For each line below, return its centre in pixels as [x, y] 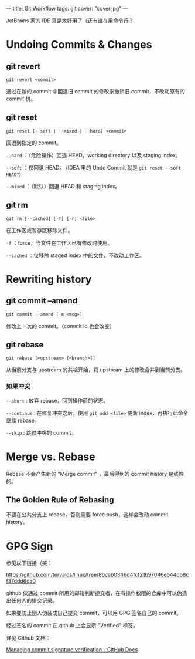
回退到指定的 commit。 [34, 143]
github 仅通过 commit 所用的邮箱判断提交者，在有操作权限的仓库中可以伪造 [97, 593]
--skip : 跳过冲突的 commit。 [41, 432]
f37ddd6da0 [21, 581]
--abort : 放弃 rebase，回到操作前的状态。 [57, 400]
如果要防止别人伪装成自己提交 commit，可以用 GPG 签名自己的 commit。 [94, 613]
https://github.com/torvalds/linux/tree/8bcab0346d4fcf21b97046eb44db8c [97, 575]
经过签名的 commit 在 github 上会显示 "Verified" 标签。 [72, 626]
